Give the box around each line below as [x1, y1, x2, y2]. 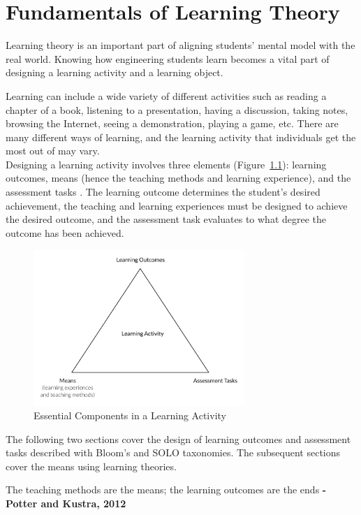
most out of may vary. [6, 143, 100, 158]
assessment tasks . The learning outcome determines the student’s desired [6, 184, 321, 199]
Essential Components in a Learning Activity [34, 408, 226, 423]
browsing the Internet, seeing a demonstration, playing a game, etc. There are [6, 116, 339, 131]
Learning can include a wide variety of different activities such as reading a [6, 88, 327, 103]
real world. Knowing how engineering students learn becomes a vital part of [6, 51, 330, 66]
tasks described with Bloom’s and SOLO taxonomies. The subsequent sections [6, 445, 341, 460]
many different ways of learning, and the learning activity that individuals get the [6, 129, 356, 144]
